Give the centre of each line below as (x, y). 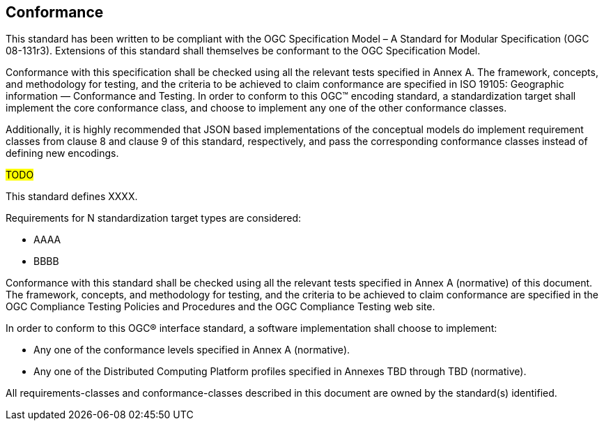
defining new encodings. (62, 153)
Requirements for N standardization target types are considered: (154, 218)
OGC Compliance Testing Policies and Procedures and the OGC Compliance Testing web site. (220, 307)
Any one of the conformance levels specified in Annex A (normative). (192, 350)
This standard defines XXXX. (72, 197)
